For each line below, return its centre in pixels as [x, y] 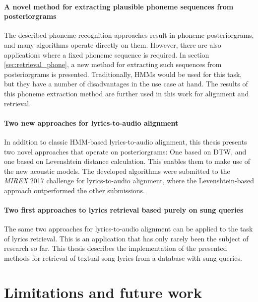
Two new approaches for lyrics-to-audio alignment [91, 122]
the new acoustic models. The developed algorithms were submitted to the [117, 171]
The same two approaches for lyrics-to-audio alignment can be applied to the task [129, 229]
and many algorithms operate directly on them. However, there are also [113, 44]
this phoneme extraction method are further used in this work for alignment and [127, 93]
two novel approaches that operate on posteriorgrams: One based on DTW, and [125, 151]
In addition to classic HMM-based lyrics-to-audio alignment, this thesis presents [126, 141]
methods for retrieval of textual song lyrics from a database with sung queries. [123, 258]
